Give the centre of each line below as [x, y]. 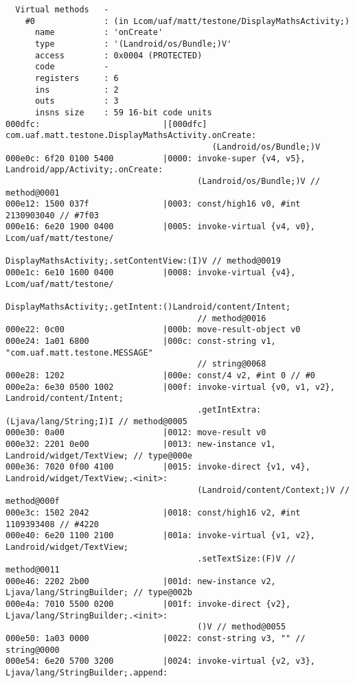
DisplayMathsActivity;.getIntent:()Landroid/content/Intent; [148, 307]
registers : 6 [77, 78]
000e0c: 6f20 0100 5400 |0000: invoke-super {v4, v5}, [156, 158]
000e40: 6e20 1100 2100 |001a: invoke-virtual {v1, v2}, [161, 536]
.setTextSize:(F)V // [247, 558]
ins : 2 [77, 90]
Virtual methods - [62, 10]
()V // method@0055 [242, 627]
